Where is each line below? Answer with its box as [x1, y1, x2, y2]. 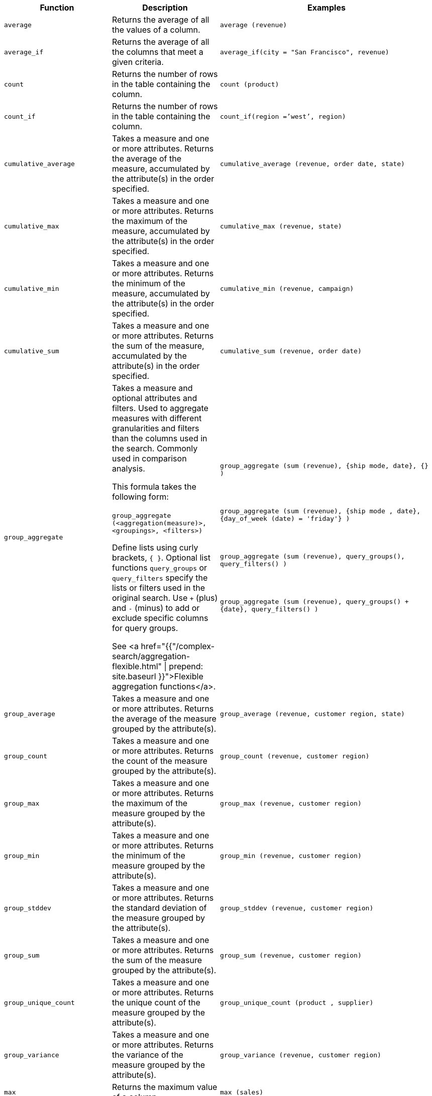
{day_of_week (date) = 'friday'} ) [220, 514, 350, 522]
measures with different [112, 413, 202, 423]
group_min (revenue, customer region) [220, 851, 362, 859]
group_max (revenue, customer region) [220, 799, 362, 807]
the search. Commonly [112, 443, 198, 453]
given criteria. [112, 57, 164, 67]
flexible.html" [112, 661, 162, 671]
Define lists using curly [112, 542, 198, 553]
